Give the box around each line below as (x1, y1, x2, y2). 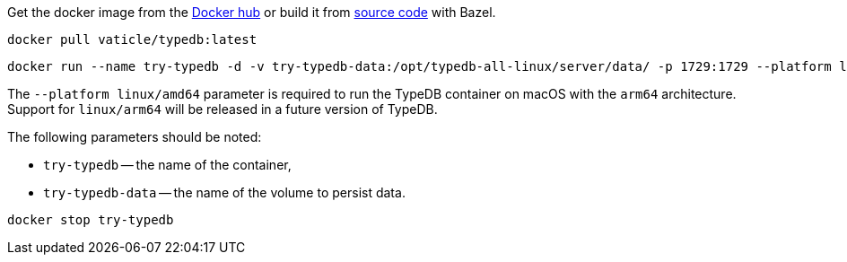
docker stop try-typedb (7, 213, 174, 227)
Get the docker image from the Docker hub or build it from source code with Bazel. (7, 4, 496, 20)
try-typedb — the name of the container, (43, 157, 292, 172)
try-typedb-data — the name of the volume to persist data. (43, 185, 406, 200)
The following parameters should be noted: (7, 129, 262, 144)
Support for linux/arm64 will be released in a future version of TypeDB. (7, 101, 438, 117)
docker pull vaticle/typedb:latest (7, 32, 258, 47)
